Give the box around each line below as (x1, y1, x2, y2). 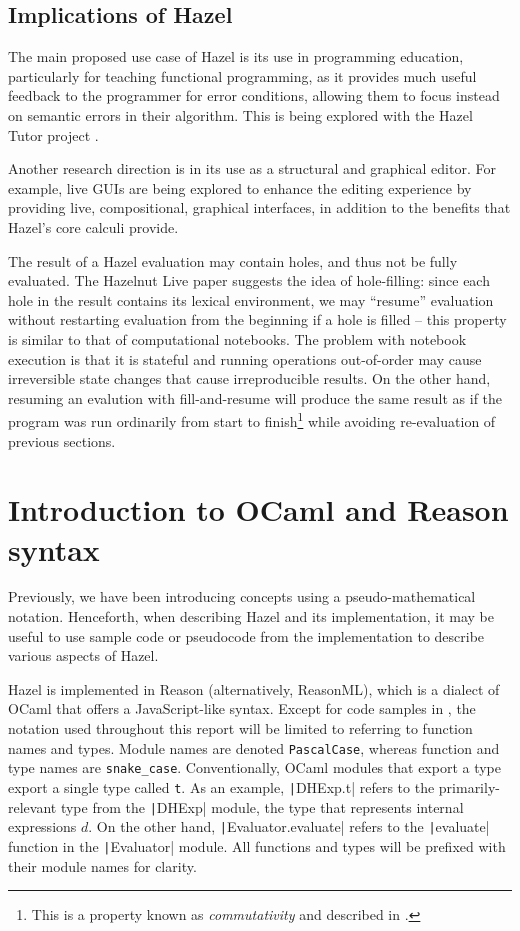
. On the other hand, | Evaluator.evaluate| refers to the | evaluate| (88, 816, 490, 837)
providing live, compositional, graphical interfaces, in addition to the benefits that (8, 197, 511, 218)
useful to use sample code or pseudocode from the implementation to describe (8, 625, 485, 646)
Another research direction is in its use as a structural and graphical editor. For (8, 158, 496, 179)
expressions (8, 816, 77, 837)
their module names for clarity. (8, 855, 197, 876)
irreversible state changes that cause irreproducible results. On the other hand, (8, 368, 491, 389)
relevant (8, 796, 57, 817)
